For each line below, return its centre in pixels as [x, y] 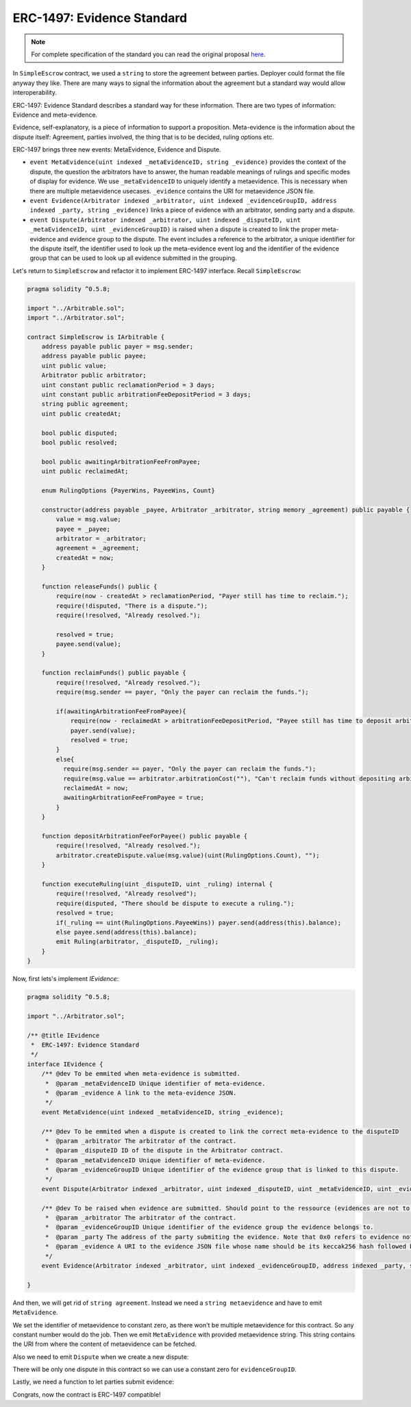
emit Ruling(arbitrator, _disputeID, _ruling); [137, 942]
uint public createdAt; [81, 414]
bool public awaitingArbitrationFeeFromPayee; [121, 462]
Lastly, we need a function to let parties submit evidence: [94, 1382]
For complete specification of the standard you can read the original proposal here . [148, 54]
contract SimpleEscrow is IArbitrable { [96, 337]
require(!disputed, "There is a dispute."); [132, 606]
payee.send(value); [88, 644]
